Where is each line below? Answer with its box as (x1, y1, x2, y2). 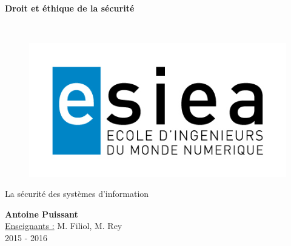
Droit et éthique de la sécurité (5, 2, 135, 14)
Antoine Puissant (5, 207, 78, 220)
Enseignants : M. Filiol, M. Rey (5, 219, 122, 232)
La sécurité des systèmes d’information (5, 187, 149, 200)
